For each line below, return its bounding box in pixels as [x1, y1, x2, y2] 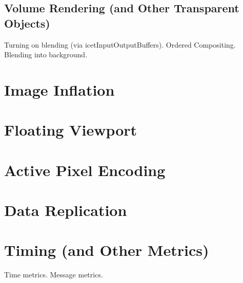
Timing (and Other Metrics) [4, 240, 209, 260]
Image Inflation [4, 79, 115, 100]
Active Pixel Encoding [4, 159, 166, 180]
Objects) [4, 15, 50, 31]
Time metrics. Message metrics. [4, 269, 103, 280]
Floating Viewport [4, 119, 137, 140]
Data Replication [4, 200, 127, 221]
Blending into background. [4, 49, 88, 60]
